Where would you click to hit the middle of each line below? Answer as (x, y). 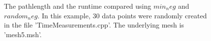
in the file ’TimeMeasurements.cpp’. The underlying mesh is (94, 25)
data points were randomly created (154, 15)
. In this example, (64, 15)
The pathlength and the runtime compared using (78, 6)
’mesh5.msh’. (23, 34)
